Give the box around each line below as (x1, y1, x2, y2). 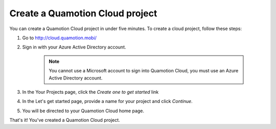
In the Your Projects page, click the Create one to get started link (22, 89, 159, 95)
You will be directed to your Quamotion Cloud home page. (22, 108, 145, 114)
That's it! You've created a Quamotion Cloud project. (9, 117, 120, 123)
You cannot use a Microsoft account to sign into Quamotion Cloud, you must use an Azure (49, 68, 239, 74)
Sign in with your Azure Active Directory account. (22, 44, 126, 50)
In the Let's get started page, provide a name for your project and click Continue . (22, 98, 193, 105)
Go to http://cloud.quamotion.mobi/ (22, 35, 97, 41)
